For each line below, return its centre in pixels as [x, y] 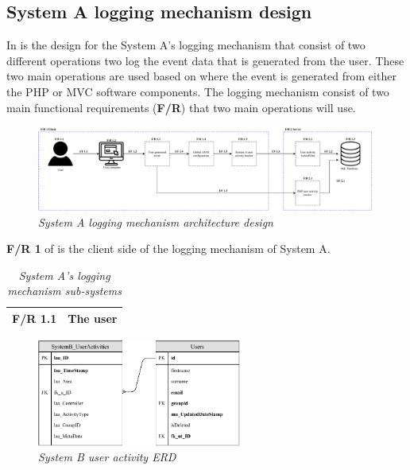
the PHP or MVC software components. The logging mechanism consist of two [198, 91]
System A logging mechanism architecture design [156, 221]
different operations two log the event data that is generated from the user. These [205, 60]
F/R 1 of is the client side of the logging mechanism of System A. [168, 249]
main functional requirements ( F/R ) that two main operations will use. [181, 107]
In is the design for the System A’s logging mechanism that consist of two [186, 45]
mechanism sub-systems [64, 291]
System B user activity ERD [107, 457]
